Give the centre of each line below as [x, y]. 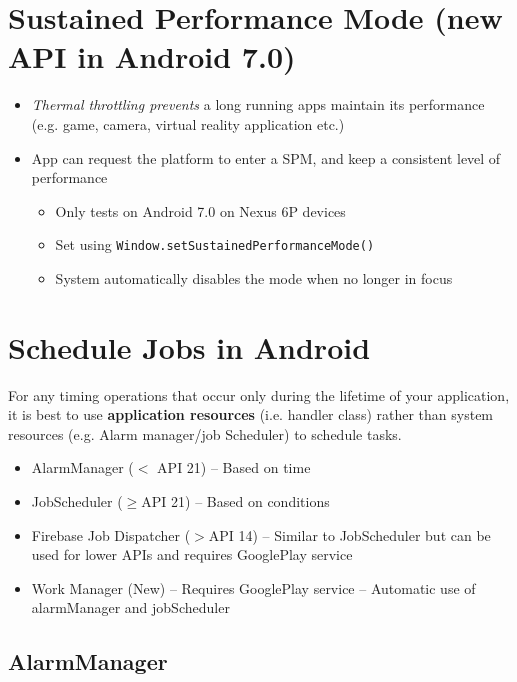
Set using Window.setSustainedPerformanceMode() [215, 244]
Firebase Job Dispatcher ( [111, 534]
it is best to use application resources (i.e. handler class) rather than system [251, 414]
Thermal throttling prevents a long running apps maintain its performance [258, 104]
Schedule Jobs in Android [189, 346]
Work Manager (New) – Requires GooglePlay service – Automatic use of [253, 587]
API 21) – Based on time [234, 467]
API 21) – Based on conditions [235, 501]
